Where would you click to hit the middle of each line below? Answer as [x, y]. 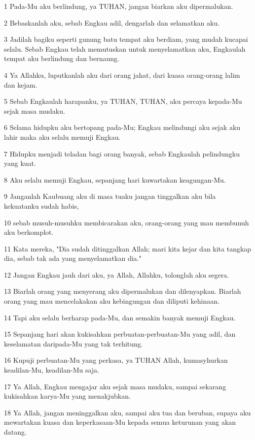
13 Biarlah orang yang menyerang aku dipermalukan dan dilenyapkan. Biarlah [123, 291]
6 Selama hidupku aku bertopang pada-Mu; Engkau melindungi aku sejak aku [122, 127]
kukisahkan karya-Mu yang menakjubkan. [67, 396]
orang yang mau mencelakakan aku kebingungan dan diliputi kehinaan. [112, 301]
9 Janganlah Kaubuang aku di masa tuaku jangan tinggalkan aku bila [110, 196]
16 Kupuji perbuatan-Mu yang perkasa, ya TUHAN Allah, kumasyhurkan [116, 360]
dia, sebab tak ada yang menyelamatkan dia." [73, 258]
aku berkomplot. [29, 232]
